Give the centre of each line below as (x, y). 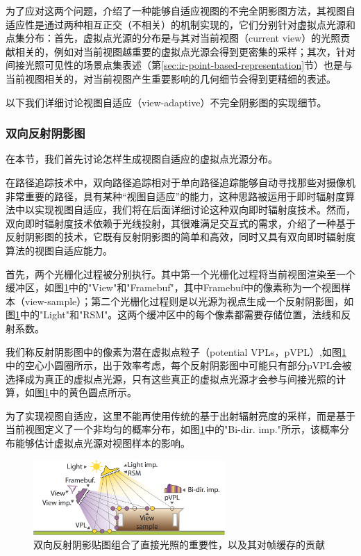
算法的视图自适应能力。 (59, 250)
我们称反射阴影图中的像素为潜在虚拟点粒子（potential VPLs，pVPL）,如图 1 (176, 351)
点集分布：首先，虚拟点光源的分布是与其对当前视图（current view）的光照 (173, 38)
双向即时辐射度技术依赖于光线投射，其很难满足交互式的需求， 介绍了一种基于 (180, 223)
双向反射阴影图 (45, 133)
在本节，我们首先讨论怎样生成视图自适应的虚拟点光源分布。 (142, 159)
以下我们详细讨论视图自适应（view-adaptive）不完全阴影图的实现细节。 (166, 102)
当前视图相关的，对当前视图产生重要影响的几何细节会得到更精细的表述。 (171, 78)
